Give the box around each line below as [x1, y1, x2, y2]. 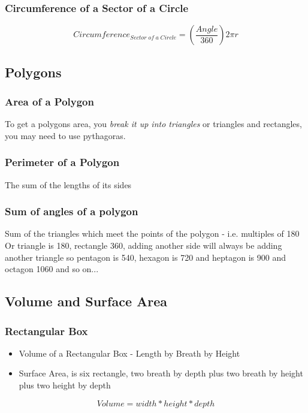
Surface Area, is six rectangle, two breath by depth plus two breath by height [19, 367, 303, 379]
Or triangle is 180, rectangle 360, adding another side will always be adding [5, 239, 282, 252]
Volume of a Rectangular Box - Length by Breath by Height [19, 346, 240, 359]
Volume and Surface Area [5, 292, 168, 310]
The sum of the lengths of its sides [5, 178, 132, 191]
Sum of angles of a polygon [5, 204, 138, 219]
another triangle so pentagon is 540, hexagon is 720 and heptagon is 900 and [5, 251, 286, 263]
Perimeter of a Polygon [5, 155, 120, 170]
